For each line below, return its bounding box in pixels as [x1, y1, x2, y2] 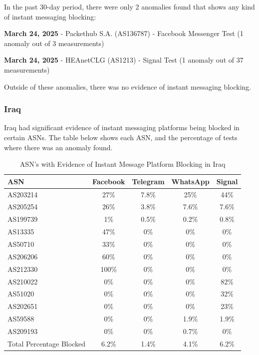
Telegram [132, 176, 165, 186]
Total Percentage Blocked [7, 338, 85, 348]
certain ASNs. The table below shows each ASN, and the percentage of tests [4, 132, 238, 142]
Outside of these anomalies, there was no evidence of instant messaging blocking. [4, 81, 252, 92]
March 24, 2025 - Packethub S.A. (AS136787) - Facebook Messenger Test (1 [4, 28, 244, 39]
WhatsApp [171, 176, 210, 186]
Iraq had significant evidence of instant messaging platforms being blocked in [4, 122, 240, 133]
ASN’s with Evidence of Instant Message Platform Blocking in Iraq [19, 159, 226, 169]
